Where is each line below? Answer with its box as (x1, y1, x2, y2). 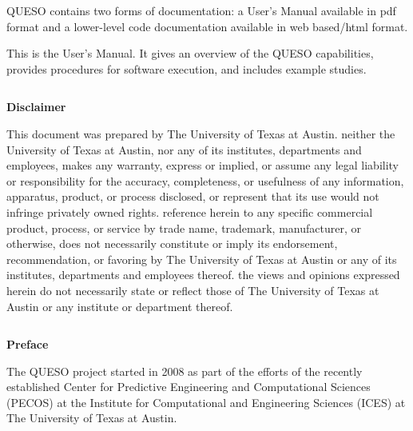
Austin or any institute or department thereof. (6, 297, 233, 314)
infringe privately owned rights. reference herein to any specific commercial (6, 203, 373, 220)
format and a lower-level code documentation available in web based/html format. (6, 18, 408, 34)
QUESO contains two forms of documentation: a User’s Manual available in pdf (6, 2, 396, 18)
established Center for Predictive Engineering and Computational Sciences (6, 378, 371, 395)
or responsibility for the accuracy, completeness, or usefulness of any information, (6, 172, 404, 189)
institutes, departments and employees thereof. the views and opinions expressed (6, 266, 400, 283)
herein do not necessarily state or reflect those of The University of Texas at (6, 281, 379, 298)
